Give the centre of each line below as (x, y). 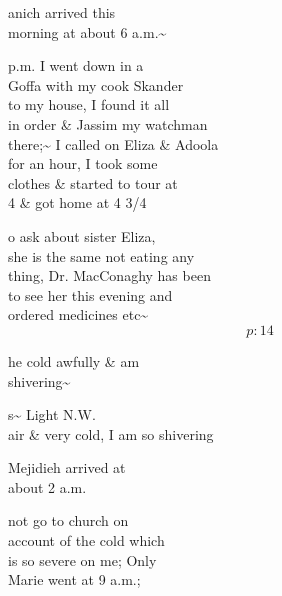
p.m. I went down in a (76, 65)
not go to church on (68, 520)
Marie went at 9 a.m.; (74, 579)
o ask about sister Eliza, (82, 235)
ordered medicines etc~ (78, 314)
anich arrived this (62, 12)
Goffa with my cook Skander (96, 84)
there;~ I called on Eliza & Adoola (113, 143)
